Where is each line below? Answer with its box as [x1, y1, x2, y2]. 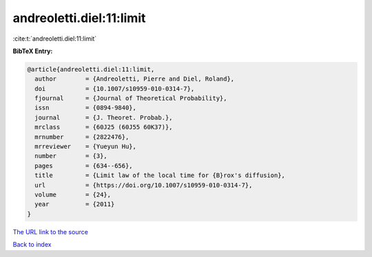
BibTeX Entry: [12, 47, 53, 55]
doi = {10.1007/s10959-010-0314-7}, [34, 85, 195, 92]
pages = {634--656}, [34, 162, 134, 169]
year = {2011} [34, 201, 115, 208]
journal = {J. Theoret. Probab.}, [34, 114, 173, 121]
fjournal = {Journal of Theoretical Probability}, [34, 94, 227, 103]
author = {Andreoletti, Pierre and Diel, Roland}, [34, 75, 235, 83]
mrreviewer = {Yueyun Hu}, [34, 143, 137, 151]
